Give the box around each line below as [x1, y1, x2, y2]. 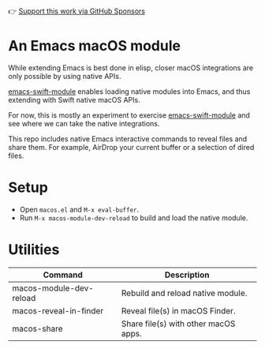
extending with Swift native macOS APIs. [8, 95, 140, 104]
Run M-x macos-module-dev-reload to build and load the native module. [19, 212, 248, 223]
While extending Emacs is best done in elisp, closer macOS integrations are [8, 62, 254, 73]
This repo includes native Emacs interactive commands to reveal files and [8, 133, 248, 144]
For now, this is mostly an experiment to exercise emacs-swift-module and [8, 110, 251, 120]
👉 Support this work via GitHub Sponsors [8, 6, 146, 16]
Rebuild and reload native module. [121, 287, 248, 298]
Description [164, 269, 210, 280]
